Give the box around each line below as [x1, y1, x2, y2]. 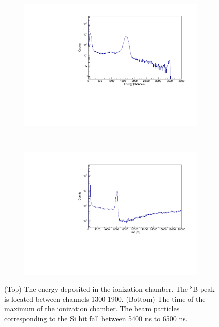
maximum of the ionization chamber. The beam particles [4, 303, 180, 314]
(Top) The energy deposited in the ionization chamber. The [4, 284, 188, 294]
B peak [193, 284, 215, 294]
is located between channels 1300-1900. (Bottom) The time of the [4, 293, 206, 304]
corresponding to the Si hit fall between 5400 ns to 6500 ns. [4, 313, 188, 323]
